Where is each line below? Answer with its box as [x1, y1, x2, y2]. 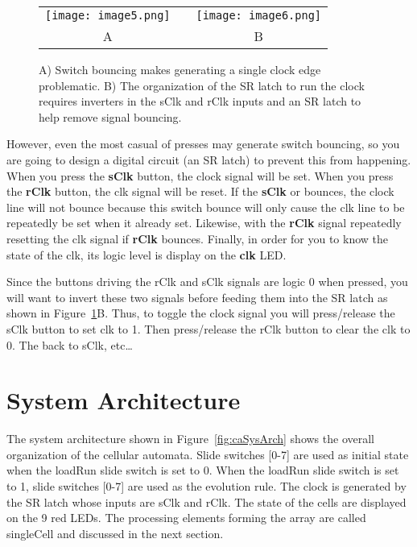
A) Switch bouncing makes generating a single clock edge [39, 61, 321, 77]
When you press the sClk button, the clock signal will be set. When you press [6, 167, 394, 184]
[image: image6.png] [196, 9, 321, 22]
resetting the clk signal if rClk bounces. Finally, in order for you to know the [6, 230, 389, 247]
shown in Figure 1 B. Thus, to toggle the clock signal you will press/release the [6, 305, 395, 321]
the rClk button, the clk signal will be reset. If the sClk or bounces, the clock [6, 183, 394, 200]
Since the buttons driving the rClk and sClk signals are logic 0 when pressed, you [6, 273, 408, 290]
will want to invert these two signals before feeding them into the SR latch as [6, 288, 388, 305]
